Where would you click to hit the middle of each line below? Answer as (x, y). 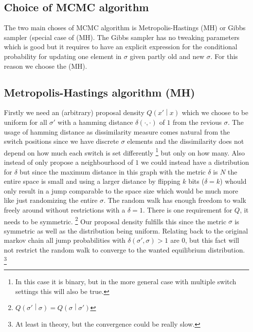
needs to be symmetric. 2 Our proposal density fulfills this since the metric (115, 220)
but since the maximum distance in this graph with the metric (113, 171)
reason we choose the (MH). (45, 66)
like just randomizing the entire (51, 200)
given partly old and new (167, 56)
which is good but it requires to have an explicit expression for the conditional (121, 47)
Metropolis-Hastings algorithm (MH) (99, 92)
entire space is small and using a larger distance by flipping (92, 181)
